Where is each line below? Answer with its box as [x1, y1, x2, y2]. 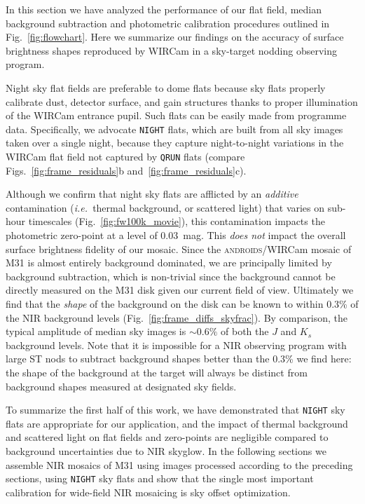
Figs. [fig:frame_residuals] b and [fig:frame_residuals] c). [6, 163, 247, 177]
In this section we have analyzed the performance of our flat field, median [6, 2, 322, 16]
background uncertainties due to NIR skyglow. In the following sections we [6, 444, 326, 458]
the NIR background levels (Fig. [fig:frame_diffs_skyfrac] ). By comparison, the [6, 310, 347, 325]
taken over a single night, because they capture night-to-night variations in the [6, 135, 344, 150]
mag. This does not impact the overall [183, 228, 346, 243]
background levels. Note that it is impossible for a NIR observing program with [6, 337, 347, 352]
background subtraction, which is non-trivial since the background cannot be [6, 268, 336, 283]
